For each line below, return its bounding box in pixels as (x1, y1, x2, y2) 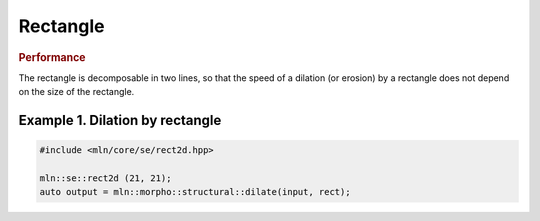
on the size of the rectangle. (18, 86, 135, 98)
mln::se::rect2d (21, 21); (39, 172, 172, 184)
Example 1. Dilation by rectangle (18, 112, 222, 129)
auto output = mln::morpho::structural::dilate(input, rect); (39, 186, 351, 198)
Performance (18, 50, 86, 64)
